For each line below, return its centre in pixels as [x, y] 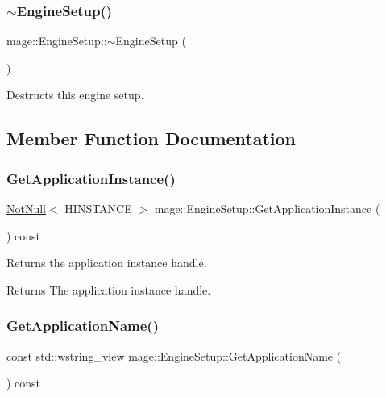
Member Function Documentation [151, 138]
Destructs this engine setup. [75, 95]
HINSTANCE [98, 208]
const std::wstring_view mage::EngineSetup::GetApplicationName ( [174, 355]
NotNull [27, 208]
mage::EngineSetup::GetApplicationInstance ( [267, 208]
